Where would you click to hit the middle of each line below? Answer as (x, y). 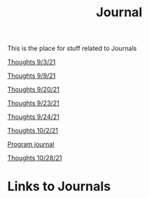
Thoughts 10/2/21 (33, 131)
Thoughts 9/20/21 (33, 90)
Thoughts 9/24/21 (33, 117)
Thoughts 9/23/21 (33, 103)
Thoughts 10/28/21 (35, 158)
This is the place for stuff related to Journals (72, 48)
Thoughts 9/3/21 (32, 62)
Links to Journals (59, 186)
